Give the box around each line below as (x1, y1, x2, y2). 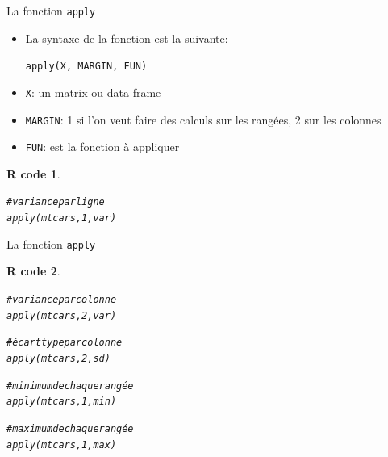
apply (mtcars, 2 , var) (6, 309, 117, 321)
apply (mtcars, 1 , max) (6, 438, 117, 451)
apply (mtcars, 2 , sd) (6, 353, 111, 364)
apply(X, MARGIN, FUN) (25, 61, 148, 73)
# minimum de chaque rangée (6, 379, 134, 392)
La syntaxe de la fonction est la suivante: (25, 29, 228, 46)
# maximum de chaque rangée (6, 422, 134, 434)
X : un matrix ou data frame (25, 83, 161, 100)
